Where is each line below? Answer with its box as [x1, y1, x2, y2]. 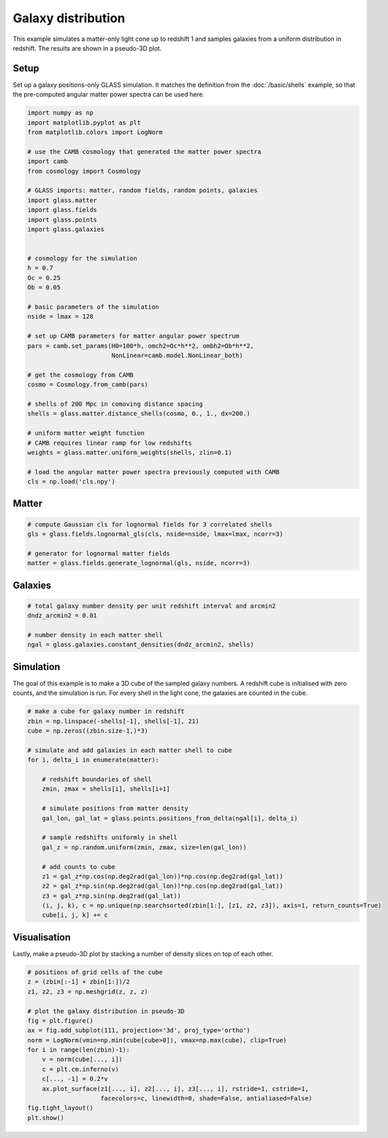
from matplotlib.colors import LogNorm [27, 128, 163, 136]
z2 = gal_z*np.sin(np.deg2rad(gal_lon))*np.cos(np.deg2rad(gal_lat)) [42, 882, 283, 890]
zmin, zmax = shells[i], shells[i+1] [42, 785, 170, 793]
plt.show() [27, 1114, 64, 1121]
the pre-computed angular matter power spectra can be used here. [12, 90, 204, 98]
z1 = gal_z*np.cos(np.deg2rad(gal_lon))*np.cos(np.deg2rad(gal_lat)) [42, 872, 283, 880]
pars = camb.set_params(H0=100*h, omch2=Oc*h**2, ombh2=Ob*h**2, [27, 342, 254, 350]
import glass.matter [27, 196, 97, 204]
